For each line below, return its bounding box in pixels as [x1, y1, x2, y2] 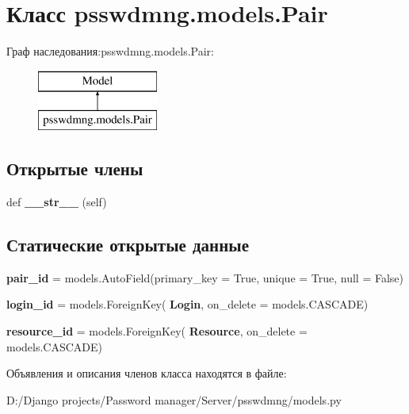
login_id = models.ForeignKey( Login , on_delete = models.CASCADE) [6, 296, 369, 312]
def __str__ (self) [6, 194, 107, 210]
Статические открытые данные [6, 232, 249, 257]
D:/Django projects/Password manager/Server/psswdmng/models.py [6, 391, 342, 408]
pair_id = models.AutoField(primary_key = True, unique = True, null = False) [6, 269, 404, 286]
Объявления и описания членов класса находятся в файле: [6, 365, 287, 381]
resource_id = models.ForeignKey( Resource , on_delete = [6, 323, 308, 339]
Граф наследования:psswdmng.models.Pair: [6, 43, 214, 59]
